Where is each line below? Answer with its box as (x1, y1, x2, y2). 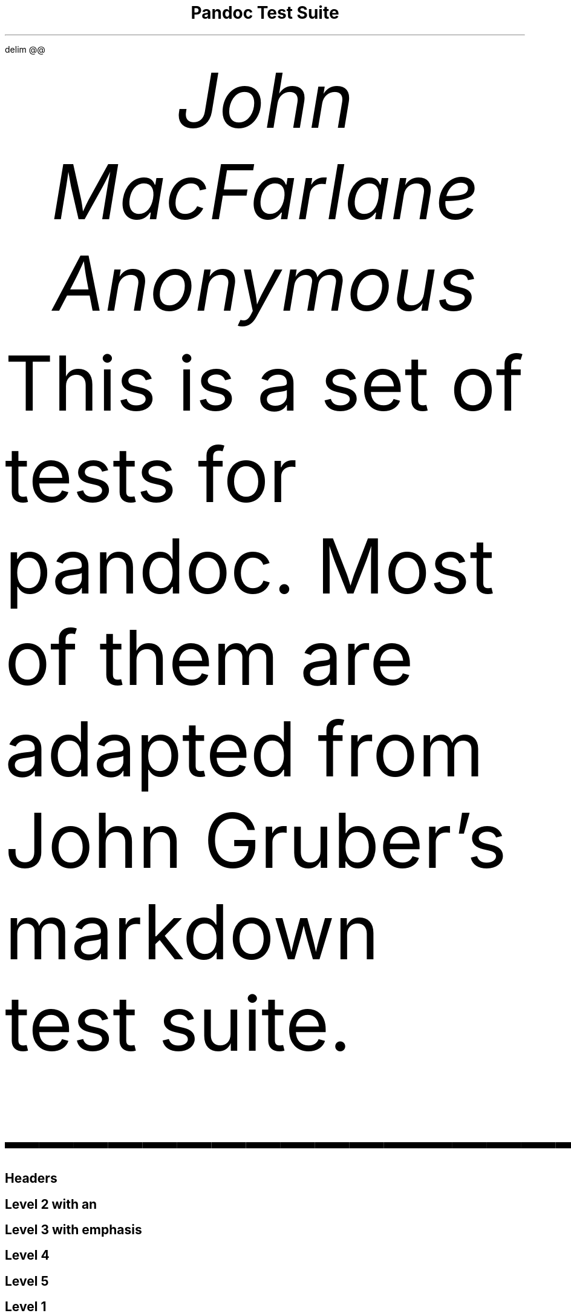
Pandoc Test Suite (191, 2, 339, 23)
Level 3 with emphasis (5, 1222, 142, 1238)
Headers (5, 1171, 57, 1186)
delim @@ (5, 44, 45, 55)
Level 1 (5, 1299, 47, 1315)
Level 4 (5, 1248, 50, 1263)
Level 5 (5, 1273, 49, 1289)
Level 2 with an (5, 1196, 97, 1212)
